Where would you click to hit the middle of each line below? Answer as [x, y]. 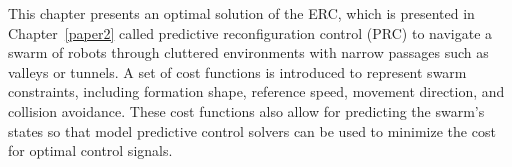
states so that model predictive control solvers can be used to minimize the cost [252, 130]
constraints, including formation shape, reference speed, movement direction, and [256, 91]
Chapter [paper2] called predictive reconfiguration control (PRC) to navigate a [250, 32]
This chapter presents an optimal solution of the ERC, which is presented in [241, 13]
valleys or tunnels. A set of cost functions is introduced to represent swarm [237, 71]
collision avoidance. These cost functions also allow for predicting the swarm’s [246, 110]
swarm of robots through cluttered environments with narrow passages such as [248, 52]
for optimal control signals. [90, 150]
